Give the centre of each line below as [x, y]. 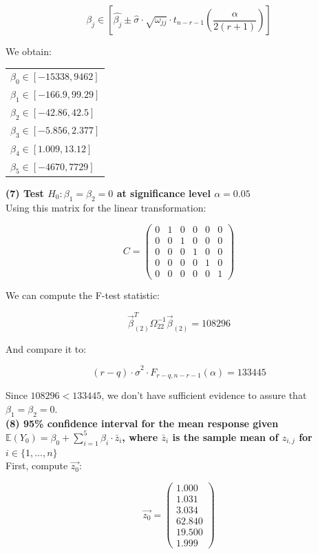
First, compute [37, 465]
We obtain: [29, 51]
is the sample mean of [225, 437]
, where [140, 437]
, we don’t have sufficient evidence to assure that [204, 395]
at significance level [163, 193]
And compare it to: [46, 348]
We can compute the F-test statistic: [83, 295]
